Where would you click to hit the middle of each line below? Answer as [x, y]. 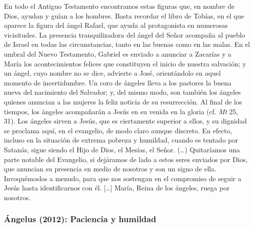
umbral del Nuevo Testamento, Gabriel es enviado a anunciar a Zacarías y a [118, 53]
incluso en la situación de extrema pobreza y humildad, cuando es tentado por [121, 140]
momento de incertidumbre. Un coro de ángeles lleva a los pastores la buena [118, 82]
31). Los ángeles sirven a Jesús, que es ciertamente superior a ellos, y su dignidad [126, 121]
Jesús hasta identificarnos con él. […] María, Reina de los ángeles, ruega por [117, 188]
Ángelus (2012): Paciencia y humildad [80, 219]
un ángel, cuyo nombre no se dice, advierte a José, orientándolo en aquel [112, 73]
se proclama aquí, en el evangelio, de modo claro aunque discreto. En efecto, [118, 130]
